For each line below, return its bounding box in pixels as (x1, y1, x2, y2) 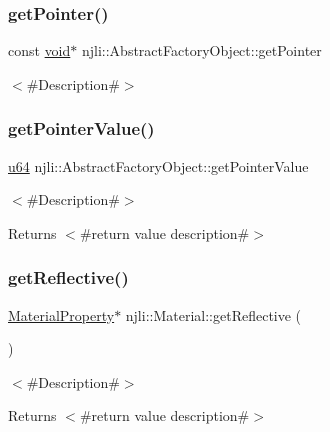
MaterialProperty (8, 304, 115, 325)
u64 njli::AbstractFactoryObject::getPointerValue (8, 155, 309, 176)
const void (8, 40, 71, 61)
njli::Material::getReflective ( (125, 304, 302, 325)
